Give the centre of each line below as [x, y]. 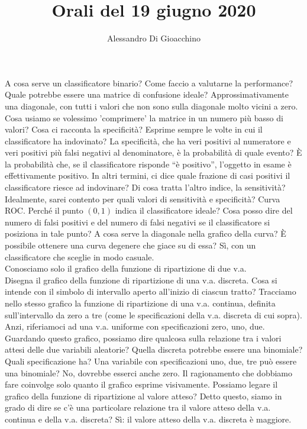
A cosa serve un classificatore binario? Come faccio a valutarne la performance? [149, 83]
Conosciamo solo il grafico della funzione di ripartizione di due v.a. [126, 268]
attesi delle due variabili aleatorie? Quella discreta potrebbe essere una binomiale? [154, 349]
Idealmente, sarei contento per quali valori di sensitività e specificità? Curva [143, 199]
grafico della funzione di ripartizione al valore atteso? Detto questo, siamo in [143, 396]
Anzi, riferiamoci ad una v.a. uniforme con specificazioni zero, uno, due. [135, 326]
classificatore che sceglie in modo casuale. [80, 257]
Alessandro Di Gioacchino [154, 38]
